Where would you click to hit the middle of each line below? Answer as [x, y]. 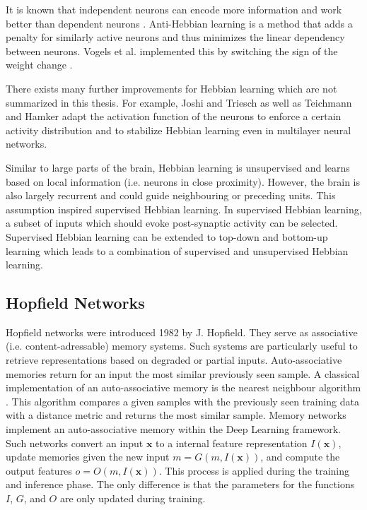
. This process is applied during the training [254, 470]
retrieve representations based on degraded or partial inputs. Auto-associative [174, 360]
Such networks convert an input [75, 443]
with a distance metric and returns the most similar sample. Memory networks [176, 415]
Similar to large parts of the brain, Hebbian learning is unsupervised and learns [178, 167]
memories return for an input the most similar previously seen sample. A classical [183, 373]
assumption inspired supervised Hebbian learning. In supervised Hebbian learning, [184, 209]
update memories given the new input [88, 457]
